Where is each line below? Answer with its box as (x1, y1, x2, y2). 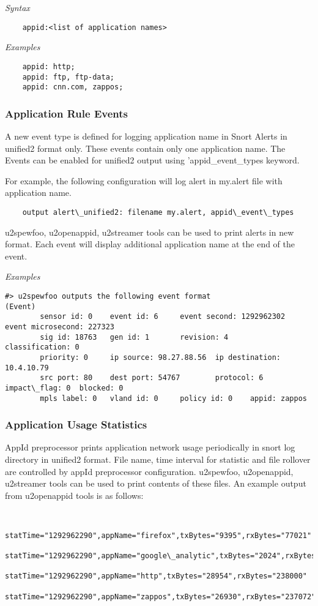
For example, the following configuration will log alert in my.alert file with (5, 174, 283, 187)
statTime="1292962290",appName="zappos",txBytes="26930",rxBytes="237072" (5, 592, 316, 601)
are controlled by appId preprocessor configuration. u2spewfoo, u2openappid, (5, 465, 294, 477)
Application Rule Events (5, 105, 128, 121)
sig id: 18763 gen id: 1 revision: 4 (40, 332, 229, 342)
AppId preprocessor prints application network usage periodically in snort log (5, 441, 295, 454)
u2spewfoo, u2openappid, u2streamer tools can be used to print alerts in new (5, 225, 294, 238)
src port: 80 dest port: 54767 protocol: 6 (40, 373, 264, 383)
